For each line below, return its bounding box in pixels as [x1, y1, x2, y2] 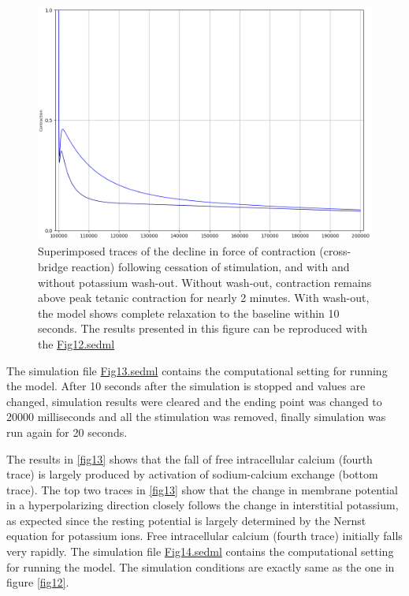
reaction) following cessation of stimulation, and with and [71, 258, 350, 274]
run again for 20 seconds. [6, 423, 128, 440]
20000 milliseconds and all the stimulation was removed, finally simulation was [6, 408, 386, 425]
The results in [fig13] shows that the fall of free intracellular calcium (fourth [6, 450, 373, 467]
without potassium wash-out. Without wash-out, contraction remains [38, 274, 372, 290]
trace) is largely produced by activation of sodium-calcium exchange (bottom [6, 466, 378, 482]
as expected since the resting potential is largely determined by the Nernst [6, 512, 366, 528]
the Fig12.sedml [38, 335, 115, 352]
